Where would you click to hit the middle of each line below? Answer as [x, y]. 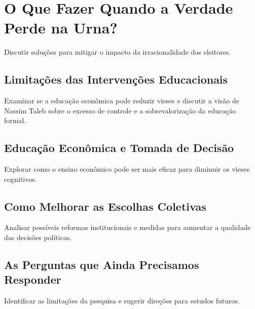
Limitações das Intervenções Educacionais [116, 79]
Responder [33, 279]
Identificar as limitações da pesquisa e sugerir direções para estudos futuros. [122, 301]
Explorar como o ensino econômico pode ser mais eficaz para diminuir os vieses [127, 169]
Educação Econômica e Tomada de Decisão [119, 148]
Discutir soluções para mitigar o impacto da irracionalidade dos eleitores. [118, 52]
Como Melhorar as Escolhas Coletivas [105, 206]
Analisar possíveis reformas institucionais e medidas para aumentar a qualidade [128, 227]
